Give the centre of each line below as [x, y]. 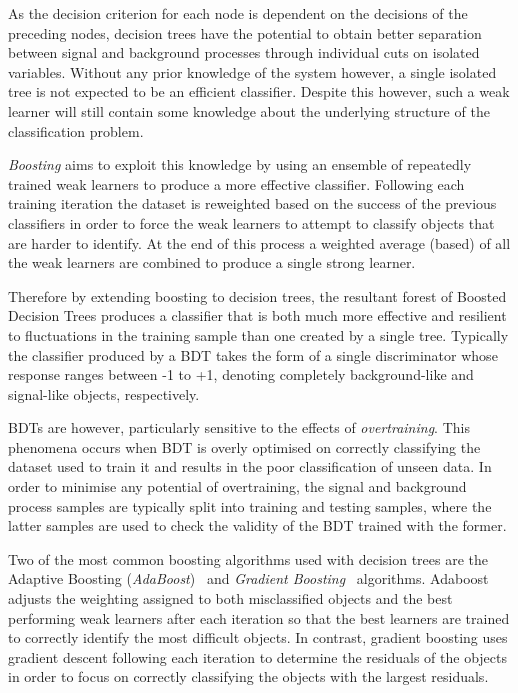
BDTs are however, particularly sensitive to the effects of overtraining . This [239, 427]
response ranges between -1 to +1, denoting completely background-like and [241, 374]
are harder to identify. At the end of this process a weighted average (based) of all [259, 242]
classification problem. [76, 130]
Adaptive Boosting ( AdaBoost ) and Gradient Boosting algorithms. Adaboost [248, 578]
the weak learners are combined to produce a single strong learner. [212, 262]
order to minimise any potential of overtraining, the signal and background [237, 486]
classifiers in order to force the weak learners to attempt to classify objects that [251, 222]
